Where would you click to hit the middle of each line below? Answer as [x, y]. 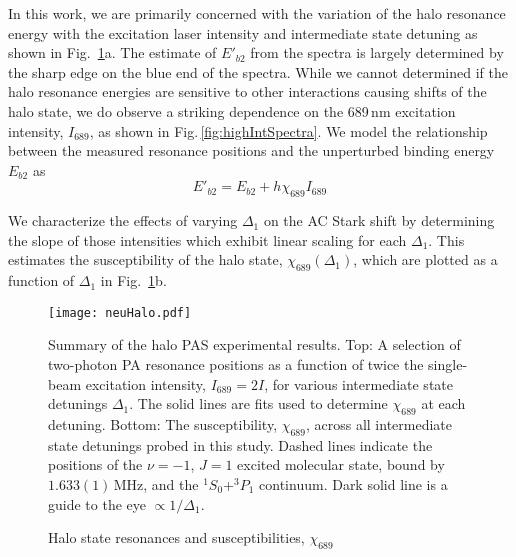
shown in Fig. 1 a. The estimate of [112, 52]
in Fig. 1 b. [133, 280]
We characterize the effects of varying [123, 220]
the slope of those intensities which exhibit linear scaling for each [207, 239]
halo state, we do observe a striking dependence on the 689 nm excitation [232, 110]
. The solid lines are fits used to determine [258, 403]
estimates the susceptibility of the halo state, [145, 259]
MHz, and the [156, 483]
